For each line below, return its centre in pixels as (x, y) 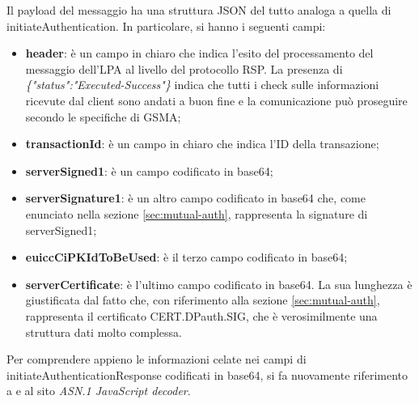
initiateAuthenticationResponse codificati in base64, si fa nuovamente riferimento (207, 374)
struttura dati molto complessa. (104, 332)
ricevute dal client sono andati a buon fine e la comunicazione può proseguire (216, 100)
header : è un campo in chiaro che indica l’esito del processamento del (199, 53)
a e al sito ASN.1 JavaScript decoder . (99, 391)
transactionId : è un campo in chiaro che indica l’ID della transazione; (202, 144)
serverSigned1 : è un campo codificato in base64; (149, 170)
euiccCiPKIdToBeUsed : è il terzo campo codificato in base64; (186, 257)
